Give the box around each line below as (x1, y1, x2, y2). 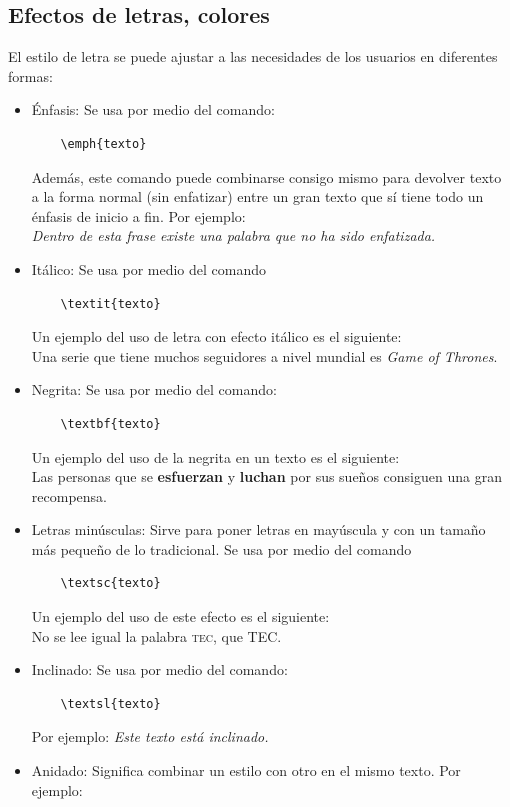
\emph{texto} (60, 136, 147, 151)
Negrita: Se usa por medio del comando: (31, 379, 277, 400)
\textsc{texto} (60, 576, 161, 591)
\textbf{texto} (60, 416, 161, 431)
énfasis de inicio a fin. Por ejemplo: (31, 205, 246, 226)
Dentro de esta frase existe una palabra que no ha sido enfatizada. (31, 225, 436, 246)
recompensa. (31, 485, 107, 506)
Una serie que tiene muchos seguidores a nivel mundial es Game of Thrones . (31, 345, 498, 366)
